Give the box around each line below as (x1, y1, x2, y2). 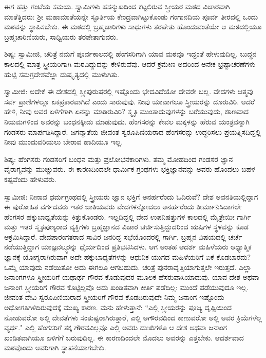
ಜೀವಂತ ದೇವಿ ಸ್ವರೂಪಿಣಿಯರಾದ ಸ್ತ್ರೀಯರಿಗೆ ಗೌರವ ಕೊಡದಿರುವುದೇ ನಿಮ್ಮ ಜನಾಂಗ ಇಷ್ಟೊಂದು (4, 292, 224, 302)
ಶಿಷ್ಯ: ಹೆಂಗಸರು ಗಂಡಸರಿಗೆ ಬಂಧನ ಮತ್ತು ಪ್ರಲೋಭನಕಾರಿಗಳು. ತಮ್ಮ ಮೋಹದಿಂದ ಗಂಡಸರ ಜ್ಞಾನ (4, 153, 233, 164)
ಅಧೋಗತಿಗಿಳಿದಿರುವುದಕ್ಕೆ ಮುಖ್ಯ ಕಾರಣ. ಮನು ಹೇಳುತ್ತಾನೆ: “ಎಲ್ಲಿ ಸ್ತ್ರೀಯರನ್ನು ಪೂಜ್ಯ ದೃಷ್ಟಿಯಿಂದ (4, 302, 232, 313)
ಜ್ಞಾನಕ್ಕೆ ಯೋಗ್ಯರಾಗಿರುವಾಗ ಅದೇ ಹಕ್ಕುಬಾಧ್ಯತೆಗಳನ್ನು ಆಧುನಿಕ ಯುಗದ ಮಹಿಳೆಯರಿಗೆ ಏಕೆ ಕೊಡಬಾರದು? (4, 252, 251, 262)
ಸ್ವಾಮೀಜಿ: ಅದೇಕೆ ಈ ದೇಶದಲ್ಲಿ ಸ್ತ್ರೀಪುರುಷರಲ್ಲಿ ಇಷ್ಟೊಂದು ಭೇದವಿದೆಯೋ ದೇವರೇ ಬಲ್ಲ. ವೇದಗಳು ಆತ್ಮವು (4, 86, 253, 97)
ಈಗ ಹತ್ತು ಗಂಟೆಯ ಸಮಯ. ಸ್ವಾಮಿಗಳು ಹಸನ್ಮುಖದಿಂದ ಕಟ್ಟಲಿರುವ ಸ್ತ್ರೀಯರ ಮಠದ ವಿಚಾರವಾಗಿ (4, 1, 230, 11)
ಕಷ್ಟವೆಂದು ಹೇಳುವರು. (4, 173, 56, 184)
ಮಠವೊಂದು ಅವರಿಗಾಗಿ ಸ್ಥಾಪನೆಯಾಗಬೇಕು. (4, 342, 106, 353)
